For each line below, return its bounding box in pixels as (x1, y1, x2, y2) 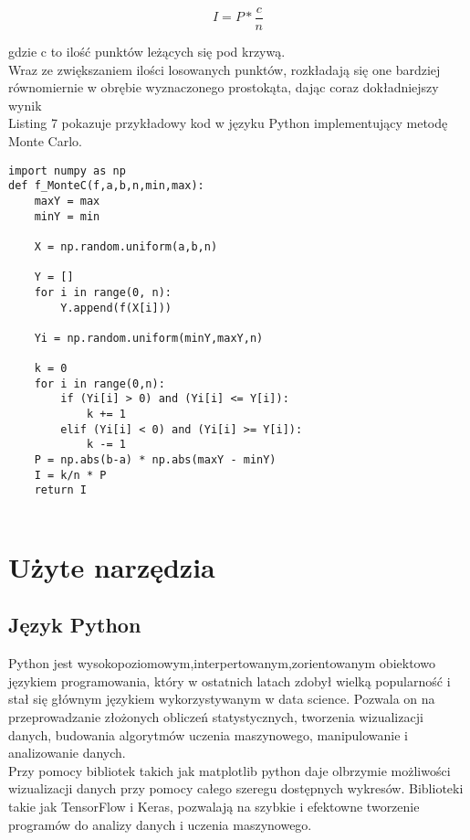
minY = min (34, 209, 100, 223)
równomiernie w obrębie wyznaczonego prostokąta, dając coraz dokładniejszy (8, 78, 439, 97)
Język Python (8, 611, 141, 639)
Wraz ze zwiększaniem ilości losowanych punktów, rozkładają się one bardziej (8, 59, 441, 79)
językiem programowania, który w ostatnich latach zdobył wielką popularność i (8, 671, 451, 690)
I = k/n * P (34, 468, 107, 482)
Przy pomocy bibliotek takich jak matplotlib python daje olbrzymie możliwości (8, 760, 451, 780)
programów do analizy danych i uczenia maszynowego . (8, 814, 312, 834)
